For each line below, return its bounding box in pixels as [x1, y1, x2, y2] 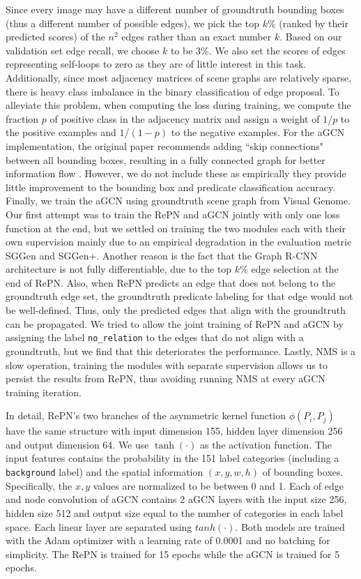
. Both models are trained [235, 519, 345, 534]
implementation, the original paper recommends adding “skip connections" [6, 138, 323, 153]
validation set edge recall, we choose [6, 43, 160, 57]
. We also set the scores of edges [208, 43, 346, 57]
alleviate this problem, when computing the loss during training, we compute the [6, 98, 351, 112]
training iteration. [6, 384, 82, 399]
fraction [6, 111, 39, 126]
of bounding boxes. [262, 465, 344, 479]
